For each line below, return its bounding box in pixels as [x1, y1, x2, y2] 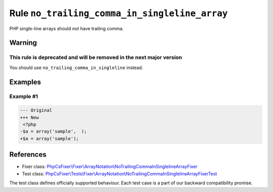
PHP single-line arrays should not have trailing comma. [9, 25, 124, 31]
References [9, 150, 47, 159]
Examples [9, 78, 41, 86]
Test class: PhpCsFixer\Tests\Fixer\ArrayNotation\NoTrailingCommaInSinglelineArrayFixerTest [22, 170, 217, 176]
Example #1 [9, 93, 38, 100]
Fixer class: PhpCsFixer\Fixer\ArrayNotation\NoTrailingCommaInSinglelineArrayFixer [22, 164, 198, 170]
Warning [9, 38, 37, 47]
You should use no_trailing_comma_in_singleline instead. [9, 65, 144, 71]
